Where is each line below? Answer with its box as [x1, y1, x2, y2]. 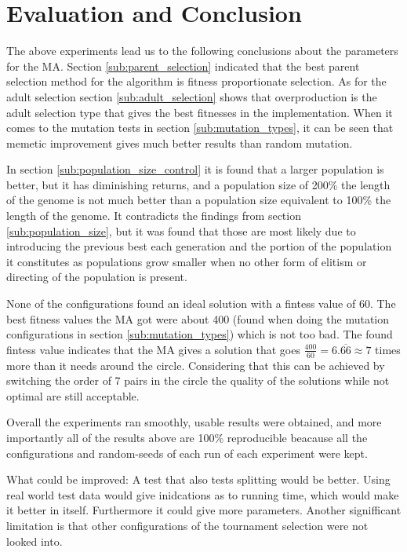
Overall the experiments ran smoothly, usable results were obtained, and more [6, 414, 382, 430]
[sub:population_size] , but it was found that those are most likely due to [6, 222, 356, 239]
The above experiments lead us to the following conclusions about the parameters [6, 42, 398, 59]
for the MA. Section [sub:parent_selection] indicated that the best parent [6, 57, 360, 74]
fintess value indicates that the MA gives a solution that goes [6, 341, 300, 357]
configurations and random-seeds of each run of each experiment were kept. [6, 444, 368, 461]
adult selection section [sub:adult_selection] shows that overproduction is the [6, 88, 377, 104]
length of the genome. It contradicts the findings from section [6, 207, 301, 224]
